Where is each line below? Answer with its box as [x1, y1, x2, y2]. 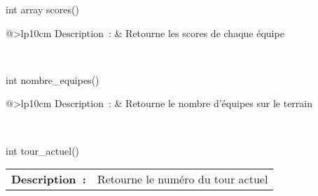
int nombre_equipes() [6, 72, 99, 87]
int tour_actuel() [6, 143, 80, 157]
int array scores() [6, 2, 79, 16]
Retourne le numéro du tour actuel [97, 171, 268, 188]
